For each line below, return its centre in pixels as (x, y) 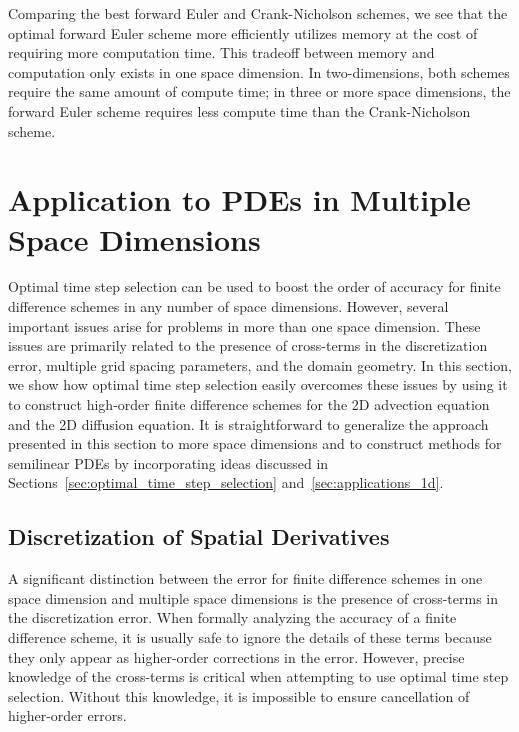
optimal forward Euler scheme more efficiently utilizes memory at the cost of (243, 32)
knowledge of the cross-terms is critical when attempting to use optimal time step (258, 676)
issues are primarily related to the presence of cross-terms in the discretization (248, 345)
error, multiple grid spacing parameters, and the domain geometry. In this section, (260, 364)
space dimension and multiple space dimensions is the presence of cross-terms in (253, 597)
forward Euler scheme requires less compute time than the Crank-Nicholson (239, 110)
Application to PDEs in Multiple (239, 199)
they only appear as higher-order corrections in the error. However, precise (236, 656)
